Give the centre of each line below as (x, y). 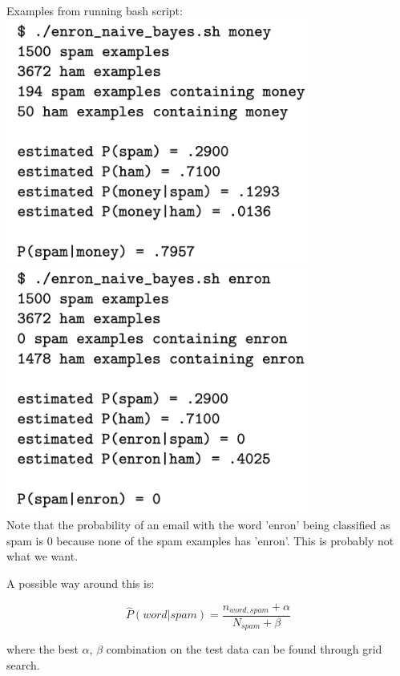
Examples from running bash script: (95, 10)
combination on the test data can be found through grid (244, 649)
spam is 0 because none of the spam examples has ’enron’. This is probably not (200, 540)
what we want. (42, 556)
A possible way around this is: (81, 583)
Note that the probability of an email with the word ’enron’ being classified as (198, 525)
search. (23, 665)
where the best (42, 649)
